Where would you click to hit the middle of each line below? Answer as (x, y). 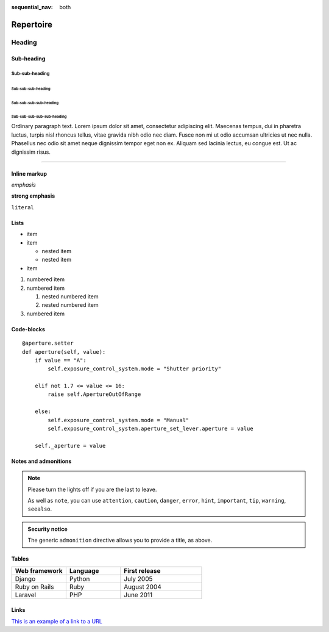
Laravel (26, 595)
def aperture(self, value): (64, 352)
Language (84, 570)
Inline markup (29, 173)
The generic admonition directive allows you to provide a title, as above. (120, 540)
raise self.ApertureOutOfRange (94, 394)
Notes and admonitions (41, 461)
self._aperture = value (70, 446)
